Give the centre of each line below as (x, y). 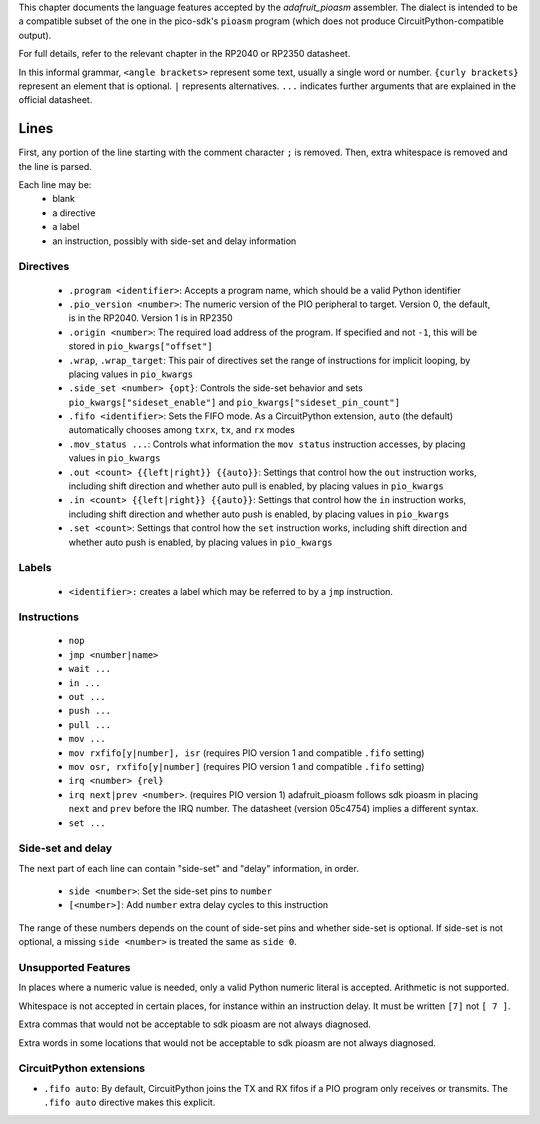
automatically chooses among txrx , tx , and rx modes (181, 430)
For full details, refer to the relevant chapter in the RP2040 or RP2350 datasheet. (184, 54)
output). (35, 35)
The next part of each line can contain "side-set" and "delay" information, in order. (188, 868)
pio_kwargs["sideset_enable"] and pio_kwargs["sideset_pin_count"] (234, 402)
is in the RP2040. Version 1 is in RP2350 (151, 318)
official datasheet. (55, 100)
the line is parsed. (55, 166)
